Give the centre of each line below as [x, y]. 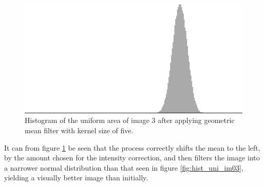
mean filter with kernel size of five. [79, 130]
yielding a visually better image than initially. [76, 178]
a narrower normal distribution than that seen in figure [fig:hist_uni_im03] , [124, 167]
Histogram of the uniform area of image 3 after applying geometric [130, 120]
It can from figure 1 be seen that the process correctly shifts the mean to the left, [132, 147]
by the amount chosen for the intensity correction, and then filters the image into [132, 158]
